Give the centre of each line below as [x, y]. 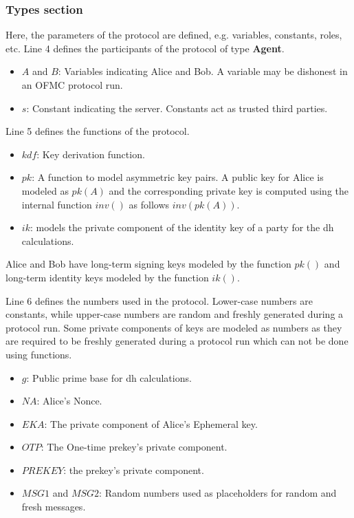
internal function [57, 204]
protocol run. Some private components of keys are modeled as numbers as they [174, 327]
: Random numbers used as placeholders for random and [218, 493]
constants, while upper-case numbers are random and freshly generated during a [175, 314]
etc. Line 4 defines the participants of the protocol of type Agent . [145, 48]
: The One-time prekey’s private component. [134, 447]
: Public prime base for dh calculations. [109, 377]
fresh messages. [54, 507]
